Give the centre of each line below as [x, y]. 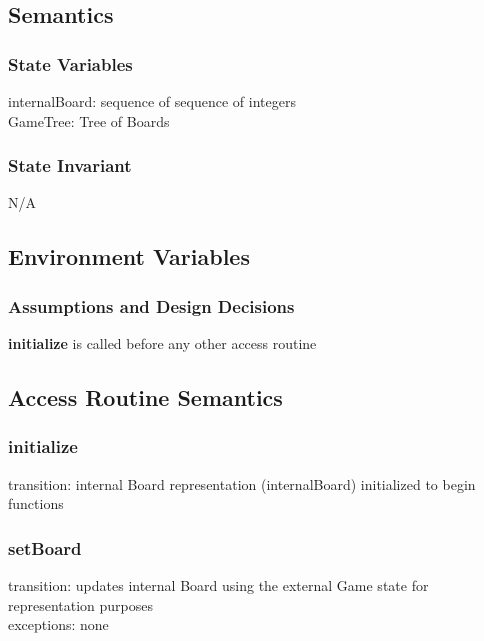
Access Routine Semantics [145, 396]
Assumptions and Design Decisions [151, 305]
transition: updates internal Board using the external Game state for [218, 585]
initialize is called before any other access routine [162, 343]
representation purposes [81, 604]
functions [36, 503]
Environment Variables [129, 256]
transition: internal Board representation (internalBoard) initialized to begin [242, 483]
